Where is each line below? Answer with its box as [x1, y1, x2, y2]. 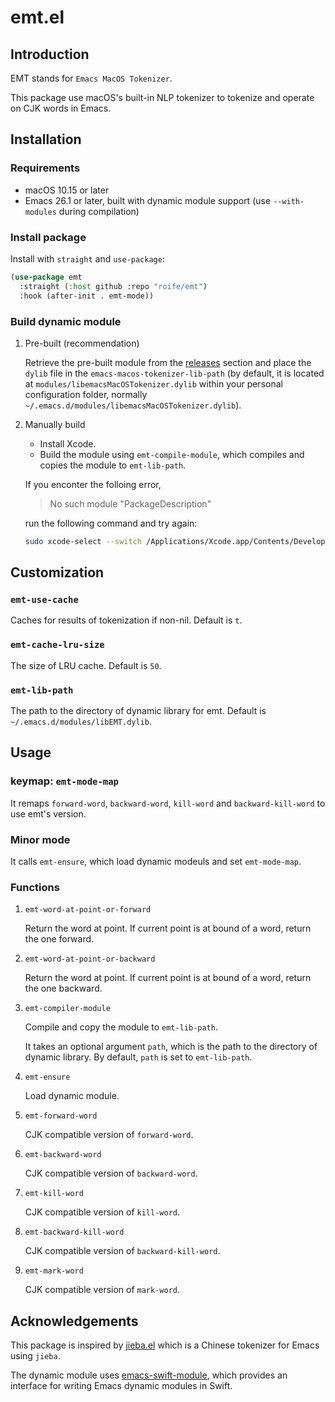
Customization [10, 564, 105, 581]
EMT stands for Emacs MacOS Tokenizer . [10, 72, 173, 84]
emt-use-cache [10, 594, 79, 606]
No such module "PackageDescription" [49, 497, 212, 510]
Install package [10, 230, 87, 244]
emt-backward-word [24, 1150, 102, 1160]
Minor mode [10, 832, 71, 846]
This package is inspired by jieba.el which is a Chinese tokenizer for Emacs [10, 1339, 320, 1351]
